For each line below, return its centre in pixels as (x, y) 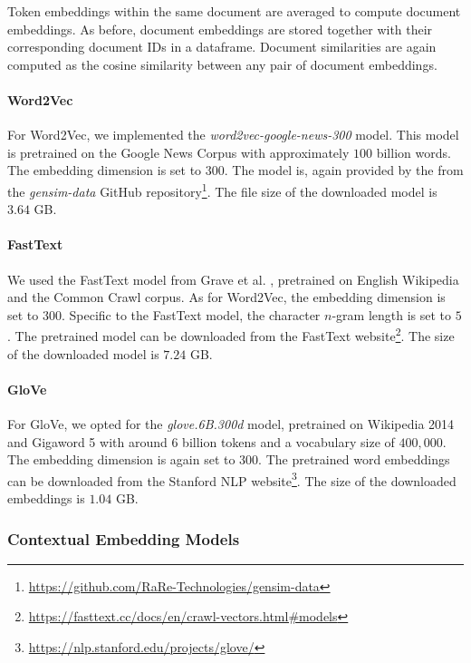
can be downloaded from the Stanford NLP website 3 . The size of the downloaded (232, 479)
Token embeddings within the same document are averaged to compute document (234, 11)
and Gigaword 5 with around (87, 441)
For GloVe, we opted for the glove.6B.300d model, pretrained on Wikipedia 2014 (231, 424)
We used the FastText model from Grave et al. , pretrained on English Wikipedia (233, 279)
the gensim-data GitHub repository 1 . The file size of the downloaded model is (222, 190)
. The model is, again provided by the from (344, 170)
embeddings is (46, 498)
